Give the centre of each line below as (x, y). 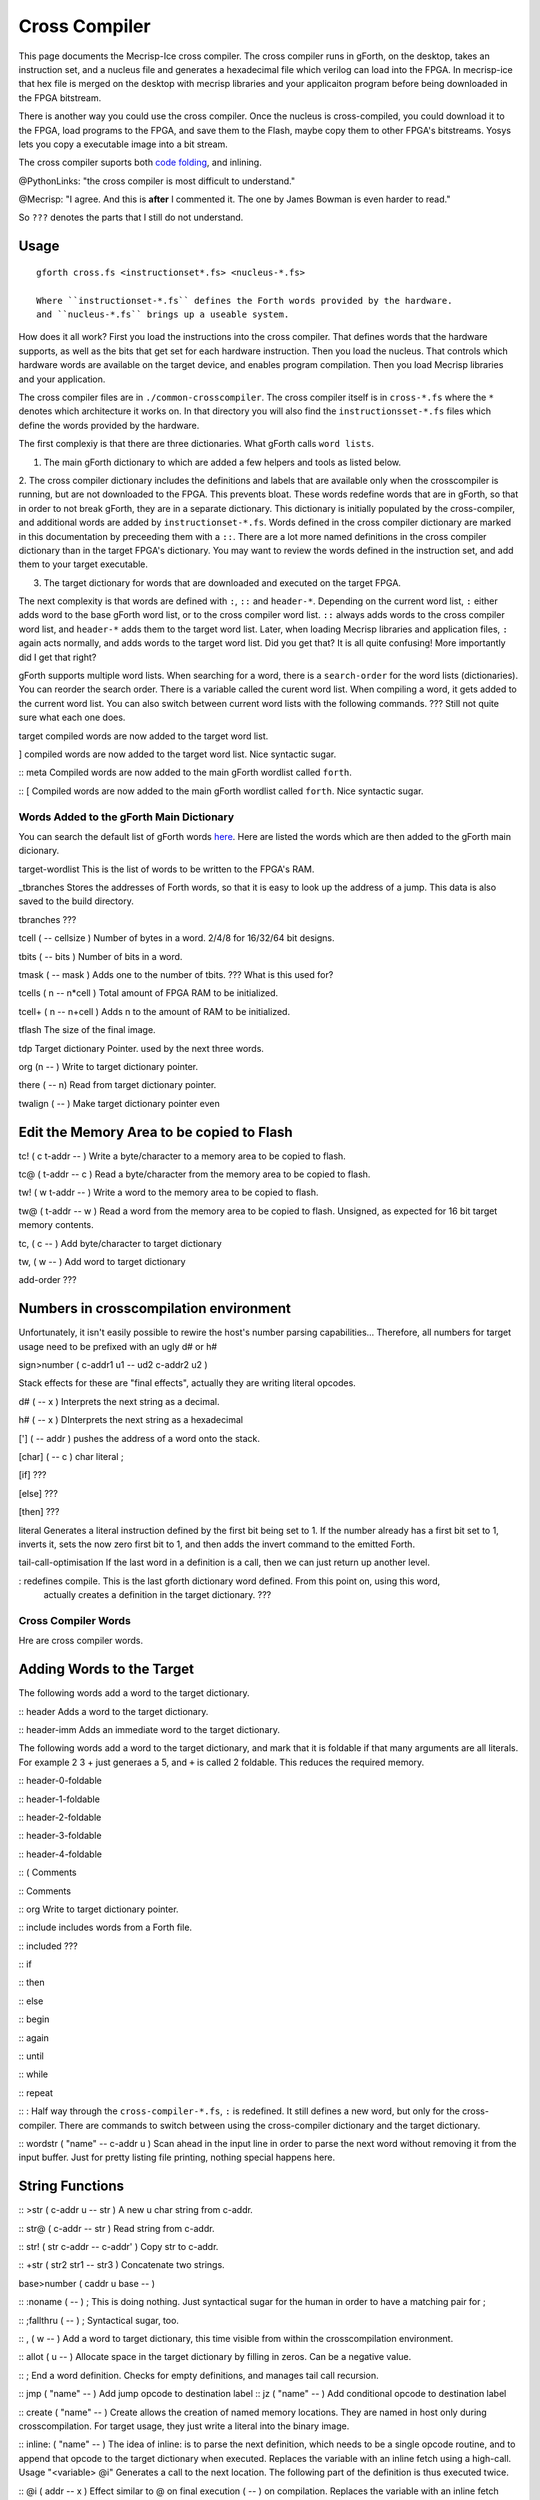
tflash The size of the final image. (87, 1030)
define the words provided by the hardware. (109, 425)
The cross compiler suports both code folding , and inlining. (140, 162)
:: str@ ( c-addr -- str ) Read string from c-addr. (116, 2228)
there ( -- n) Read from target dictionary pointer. (117, 1085)
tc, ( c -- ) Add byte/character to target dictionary (120, 1243)
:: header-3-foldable (60, 1836)
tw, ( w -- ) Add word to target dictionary (102, 1261)
